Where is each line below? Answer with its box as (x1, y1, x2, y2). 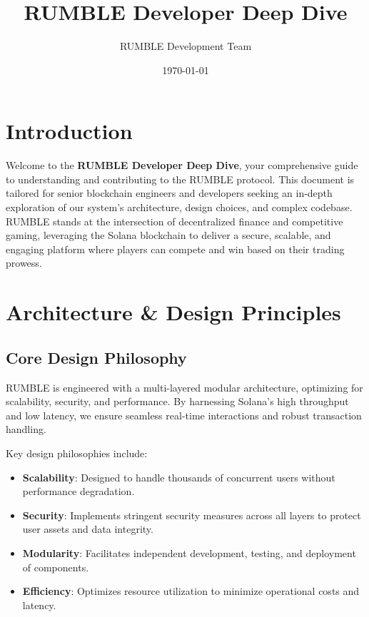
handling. (6, 422, 46, 437)
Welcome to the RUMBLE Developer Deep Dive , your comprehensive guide (6, 158, 358, 173)
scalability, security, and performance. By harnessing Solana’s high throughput (6, 394, 349, 409)
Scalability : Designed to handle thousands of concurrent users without (22, 469, 335, 484)
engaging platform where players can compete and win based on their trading (6, 241, 345, 256)
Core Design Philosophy (6, 346, 187, 368)
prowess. (6, 255, 42, 270)
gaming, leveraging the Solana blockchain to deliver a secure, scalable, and (6, 228, 331, 243)
